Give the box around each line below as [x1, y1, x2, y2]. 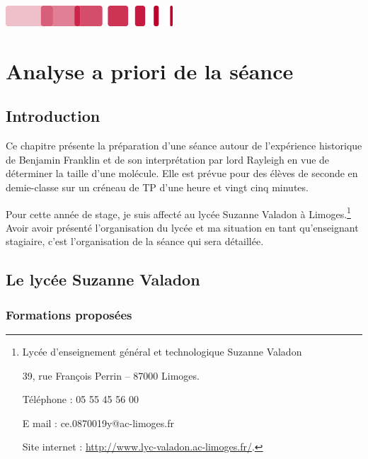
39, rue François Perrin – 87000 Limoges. [22, 368, 200, 382]
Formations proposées [6, 305, 132, 323]
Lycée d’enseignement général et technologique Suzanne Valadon [22, 344, 302, 358]
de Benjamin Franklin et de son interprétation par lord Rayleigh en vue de [6, 152, 330, 166]
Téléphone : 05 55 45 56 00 [22, 392, 139, 407]
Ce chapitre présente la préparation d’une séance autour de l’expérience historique [6, 138, 362, 153]
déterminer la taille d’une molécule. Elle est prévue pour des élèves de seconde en [6, 166, 358, 181]
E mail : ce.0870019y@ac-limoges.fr [22, 415, 174, 430]
